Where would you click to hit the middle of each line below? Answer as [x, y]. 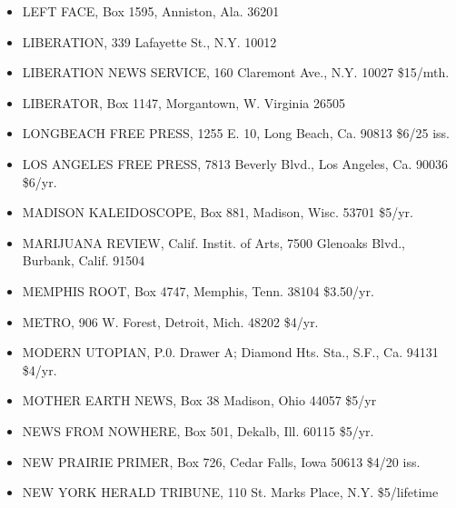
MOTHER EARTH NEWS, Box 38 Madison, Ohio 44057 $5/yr [199, 400]
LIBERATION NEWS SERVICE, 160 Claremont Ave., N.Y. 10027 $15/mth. [236, 72]
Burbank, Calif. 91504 [84, 260]
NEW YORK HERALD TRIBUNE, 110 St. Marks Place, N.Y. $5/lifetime [230, 492]
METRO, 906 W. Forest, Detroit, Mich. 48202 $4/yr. [170, 321]
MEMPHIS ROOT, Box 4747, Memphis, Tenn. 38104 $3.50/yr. [198, 290]
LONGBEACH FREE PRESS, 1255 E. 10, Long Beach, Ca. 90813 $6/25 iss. [236, 133]
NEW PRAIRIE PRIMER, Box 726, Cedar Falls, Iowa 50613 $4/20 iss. [221, 461]
